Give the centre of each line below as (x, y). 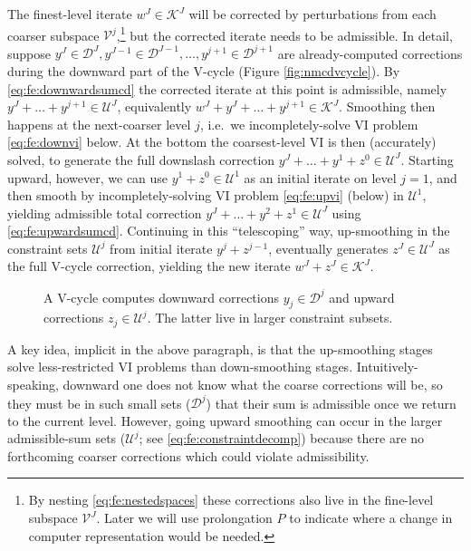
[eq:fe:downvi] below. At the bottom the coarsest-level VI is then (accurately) (222, 142)
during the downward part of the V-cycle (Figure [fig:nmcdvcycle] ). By (204, 70)
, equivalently (154, 106)
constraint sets (48, 248)
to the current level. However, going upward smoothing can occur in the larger (225, 420)
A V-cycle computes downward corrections (162, 297)
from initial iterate (161, 248)
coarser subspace (53, 35)
